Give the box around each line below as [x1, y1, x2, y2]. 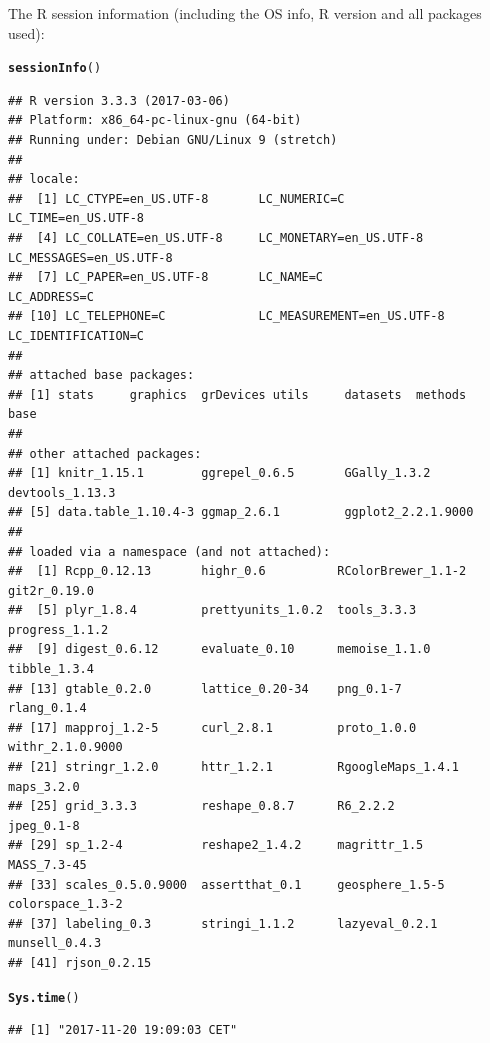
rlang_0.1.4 [8, 701, 87, 716]
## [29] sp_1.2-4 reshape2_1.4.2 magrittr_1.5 [8, 838, 424, 853]
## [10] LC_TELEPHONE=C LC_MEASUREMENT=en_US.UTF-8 [8, 309, 445, 324]
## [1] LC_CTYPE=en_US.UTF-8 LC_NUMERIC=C [8, 191, 345, 206]
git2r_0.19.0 [8, 583, 94, 598]
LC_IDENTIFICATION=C [8, 328, 145, 343]
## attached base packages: [8, 368, 195, 383]
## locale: [8, 172, 80, 187]
